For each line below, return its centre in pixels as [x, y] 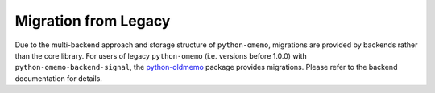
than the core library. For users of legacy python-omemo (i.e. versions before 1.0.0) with [161, 55]
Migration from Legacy [93, 21]
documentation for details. [58, 78]
